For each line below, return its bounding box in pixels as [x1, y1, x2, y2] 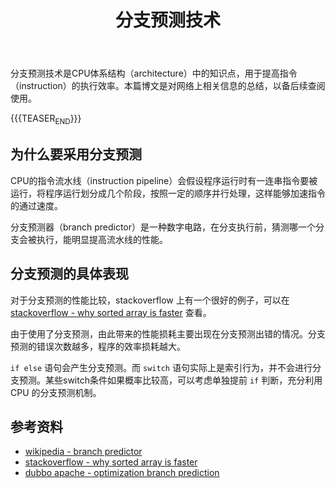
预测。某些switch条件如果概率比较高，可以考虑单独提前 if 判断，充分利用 [18, 374, 323, 386]
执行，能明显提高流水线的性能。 [36, 233, 168, 245]
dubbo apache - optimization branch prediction [24, 467, 220, 479]
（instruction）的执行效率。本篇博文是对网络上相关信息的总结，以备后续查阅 [10, 80, 326, 92]
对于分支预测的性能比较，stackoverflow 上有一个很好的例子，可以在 [10, 294, 290, 306]
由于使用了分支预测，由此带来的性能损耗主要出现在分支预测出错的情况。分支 [10, 327, 326, 340]
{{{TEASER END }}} [10, 112, 82, 126]
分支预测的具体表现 [10, 266, 129, 283]
